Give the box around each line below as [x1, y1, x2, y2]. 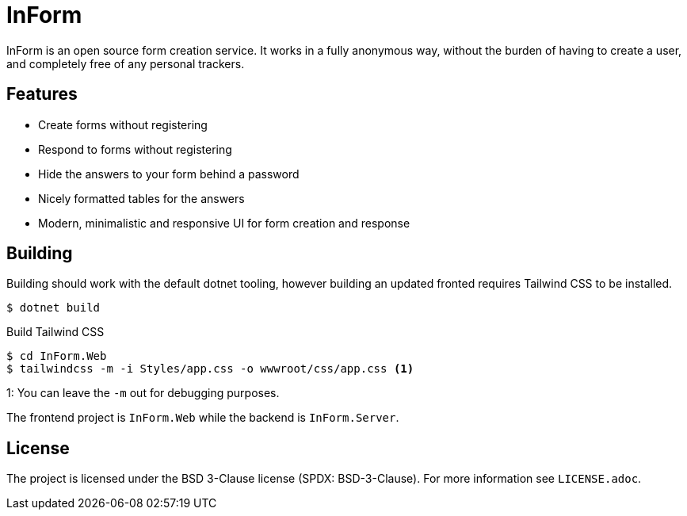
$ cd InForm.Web [6, 350, 107, 363]
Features [6, 84, 78, 105]
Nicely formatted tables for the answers [38, 191, 245, 205]
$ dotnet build [6, 301, 101, 315]
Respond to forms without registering [38, 142, 232, 156]
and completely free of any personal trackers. [6, 56, 245, 71]
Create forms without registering [38, 117, 208, 132]
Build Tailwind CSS [6, 325, 105, 339]
